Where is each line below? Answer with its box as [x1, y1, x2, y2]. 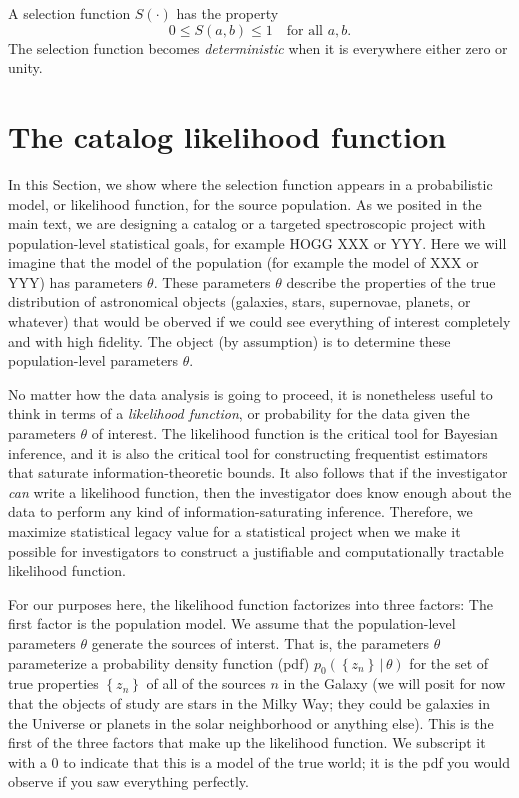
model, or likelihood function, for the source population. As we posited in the [8, 193, 482, 214]
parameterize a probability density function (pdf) [8, 652, 310, 673]
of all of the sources [146, 673, 266, 694]
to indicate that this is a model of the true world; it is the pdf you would [63, 751, 510, 772]
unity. [8, 57, 43, 78]
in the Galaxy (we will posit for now [283, 673, 506, 694]
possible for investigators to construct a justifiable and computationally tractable [8, 540, 504, 561]
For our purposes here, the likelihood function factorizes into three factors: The [8, 593, 493, 614]
